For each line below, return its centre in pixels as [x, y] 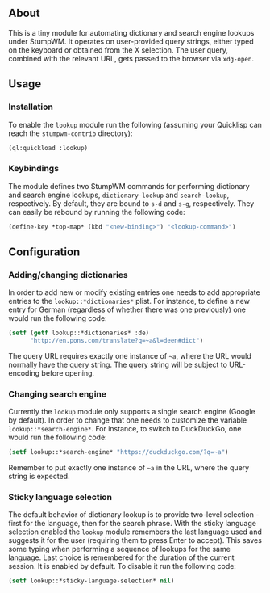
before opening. [68, 373]
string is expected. [39, 477]
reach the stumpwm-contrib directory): [71, 133]
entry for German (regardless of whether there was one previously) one [127, 309]
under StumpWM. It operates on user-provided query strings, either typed [131, 41]
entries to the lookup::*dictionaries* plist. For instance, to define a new [129, 301]
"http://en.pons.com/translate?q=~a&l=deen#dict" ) [116, 341]
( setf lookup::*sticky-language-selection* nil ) [91, 581]
